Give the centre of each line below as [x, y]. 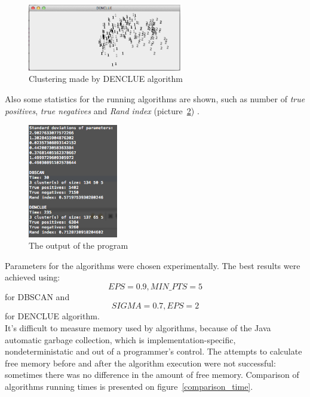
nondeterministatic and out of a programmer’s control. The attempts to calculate [154, 351]
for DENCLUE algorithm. [52, 316]
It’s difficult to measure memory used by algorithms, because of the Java [138, 328]
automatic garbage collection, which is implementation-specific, [120, 339]
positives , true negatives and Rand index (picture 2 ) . [102, 110]
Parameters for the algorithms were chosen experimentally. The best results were [153, 265]
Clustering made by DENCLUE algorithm [106, 79]
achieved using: [33, 277]
